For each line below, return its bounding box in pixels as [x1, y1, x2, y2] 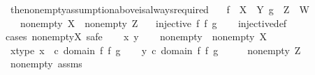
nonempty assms [10, 56, 82, 71]
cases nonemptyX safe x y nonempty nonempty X [6, 29, 267, 44]
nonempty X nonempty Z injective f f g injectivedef [20, 15, 287, 30]
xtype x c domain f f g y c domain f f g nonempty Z [10, 42, 301, 57]
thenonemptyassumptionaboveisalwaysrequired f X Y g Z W [10, 2, 309, 16]
